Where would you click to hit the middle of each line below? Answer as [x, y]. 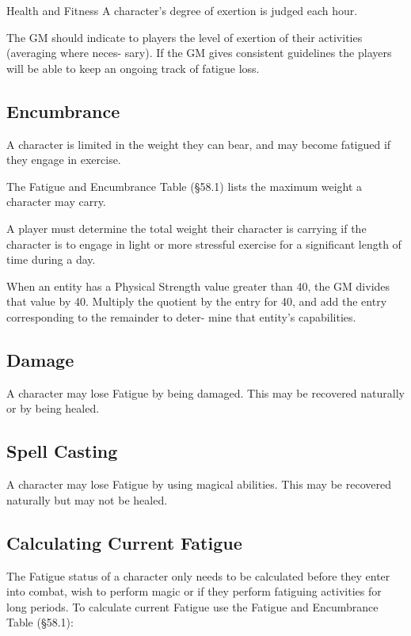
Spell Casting [62, 451]
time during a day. [51, 259]
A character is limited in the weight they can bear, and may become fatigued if [199, 144]
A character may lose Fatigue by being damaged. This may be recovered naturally [205, 392]
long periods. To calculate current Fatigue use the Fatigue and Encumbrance [192, 606]
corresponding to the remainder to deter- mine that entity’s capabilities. [181, 316]
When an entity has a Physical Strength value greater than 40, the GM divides [198, 286]
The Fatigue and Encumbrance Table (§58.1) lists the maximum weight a [185, 186]
